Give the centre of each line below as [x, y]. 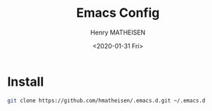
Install [26, 81]
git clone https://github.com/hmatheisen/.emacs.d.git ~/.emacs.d [106, 100]
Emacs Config [118, 13]
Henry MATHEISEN [118, 32]
